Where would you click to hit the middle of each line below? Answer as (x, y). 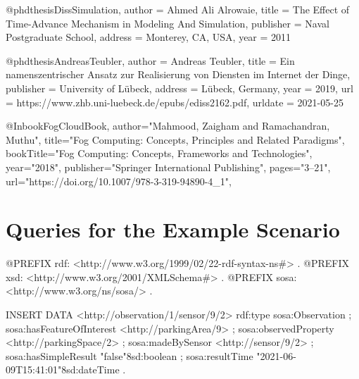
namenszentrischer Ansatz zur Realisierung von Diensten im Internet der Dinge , (178, 74)
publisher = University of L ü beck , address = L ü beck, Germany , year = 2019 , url (179, 88)
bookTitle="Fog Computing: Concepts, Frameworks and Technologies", (159, 153)
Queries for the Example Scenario (173, 229)
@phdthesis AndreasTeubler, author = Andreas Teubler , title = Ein (150, 60)
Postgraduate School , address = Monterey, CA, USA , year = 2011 (149, 37)
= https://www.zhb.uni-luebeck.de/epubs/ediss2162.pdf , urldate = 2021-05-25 (175, 102)
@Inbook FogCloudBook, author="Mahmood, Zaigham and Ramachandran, (168, 126)
